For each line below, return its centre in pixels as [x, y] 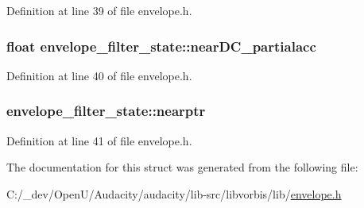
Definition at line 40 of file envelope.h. [99, 75]
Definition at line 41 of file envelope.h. [99, 140]
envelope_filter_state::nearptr [106, 111]
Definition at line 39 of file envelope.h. [99, 10]
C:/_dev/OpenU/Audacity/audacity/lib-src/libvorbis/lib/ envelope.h [174, 193]
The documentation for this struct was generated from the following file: [182, 167]
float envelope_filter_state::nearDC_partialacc [161, 46]
